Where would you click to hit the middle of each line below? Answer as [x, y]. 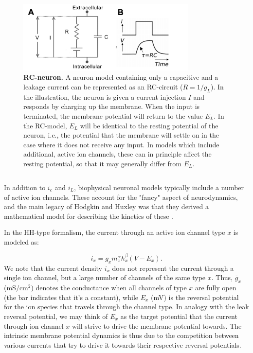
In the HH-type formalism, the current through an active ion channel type [115, 232]
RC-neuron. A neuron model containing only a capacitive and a [121, 77]
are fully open [216, 288]
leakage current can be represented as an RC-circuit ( [103, 86]
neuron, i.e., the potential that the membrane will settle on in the [121, 135]
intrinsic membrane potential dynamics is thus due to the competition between [121, 335]
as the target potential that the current [179, 316]
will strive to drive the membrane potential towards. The [157, 326]
